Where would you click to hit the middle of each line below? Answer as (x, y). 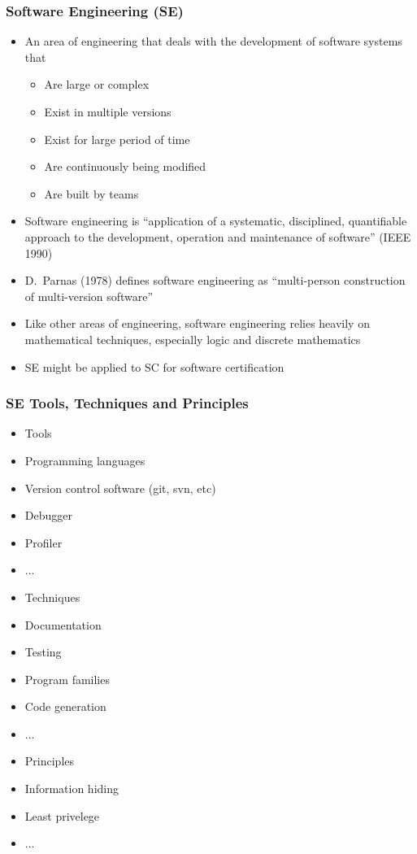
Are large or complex (97, 84)
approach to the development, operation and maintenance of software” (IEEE (218, 236)
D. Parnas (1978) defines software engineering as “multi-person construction (215, 280)
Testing (43, 652)
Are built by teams (91, 193)
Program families (67, 679)
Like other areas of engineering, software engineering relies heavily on (197, 323)
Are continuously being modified (125, 166)
